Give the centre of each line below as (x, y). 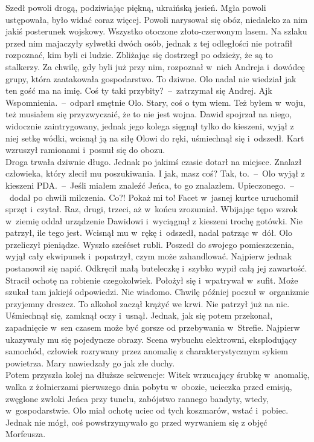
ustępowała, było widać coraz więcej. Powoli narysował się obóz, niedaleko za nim (157, 19)
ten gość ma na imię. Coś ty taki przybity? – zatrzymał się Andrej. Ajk (139, 90)
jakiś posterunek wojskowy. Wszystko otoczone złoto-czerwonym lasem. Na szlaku (156, 31)
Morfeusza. (26, 434)
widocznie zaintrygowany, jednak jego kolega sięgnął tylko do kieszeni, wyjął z (150, 125)
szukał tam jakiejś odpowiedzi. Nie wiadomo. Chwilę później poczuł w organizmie (158, 292)
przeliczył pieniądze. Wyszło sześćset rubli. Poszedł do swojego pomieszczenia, (150, 244)
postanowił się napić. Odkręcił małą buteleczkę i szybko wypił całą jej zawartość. (156, 268)
